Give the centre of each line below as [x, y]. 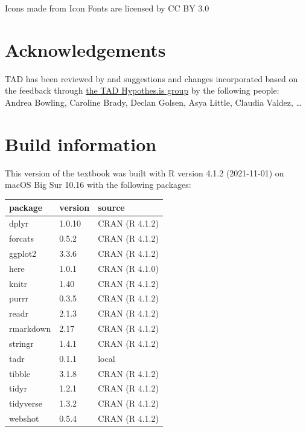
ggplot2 [23, 253]
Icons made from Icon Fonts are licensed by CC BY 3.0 [107, 8]
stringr [21, 343]
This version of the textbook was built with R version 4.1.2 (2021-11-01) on [145, 172]
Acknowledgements [85, 49]
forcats [21, 238]
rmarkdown [30, 328]
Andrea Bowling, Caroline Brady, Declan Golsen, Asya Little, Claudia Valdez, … [153, 102]
